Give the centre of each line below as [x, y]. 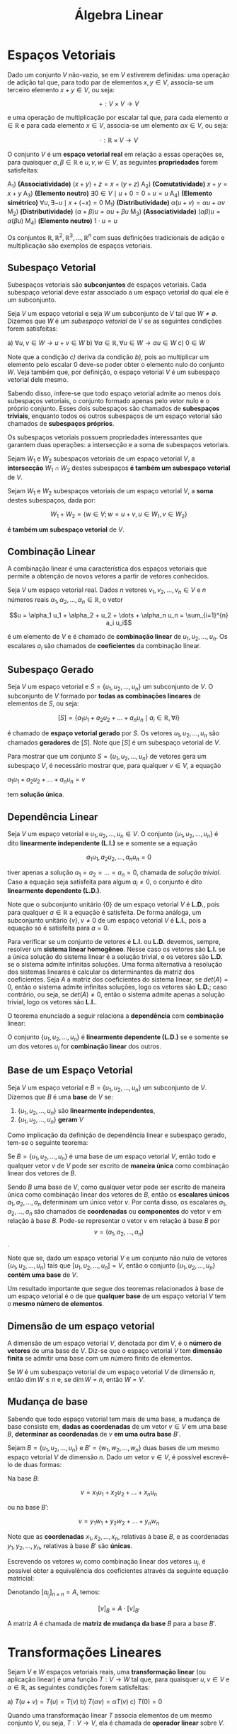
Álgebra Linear [119, 15]
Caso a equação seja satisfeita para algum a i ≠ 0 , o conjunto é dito [105, 882]
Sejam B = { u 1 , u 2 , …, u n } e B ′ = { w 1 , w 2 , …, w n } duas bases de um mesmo [114, 1448]
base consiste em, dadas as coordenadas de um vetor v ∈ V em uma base [117, 1426]
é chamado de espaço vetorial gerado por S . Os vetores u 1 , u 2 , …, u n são [114, 734]
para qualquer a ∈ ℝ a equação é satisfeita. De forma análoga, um [104, 913]
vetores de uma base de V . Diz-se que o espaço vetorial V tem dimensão [115, 1350]
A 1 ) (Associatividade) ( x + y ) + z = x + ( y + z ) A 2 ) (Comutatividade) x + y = [117, 185]
